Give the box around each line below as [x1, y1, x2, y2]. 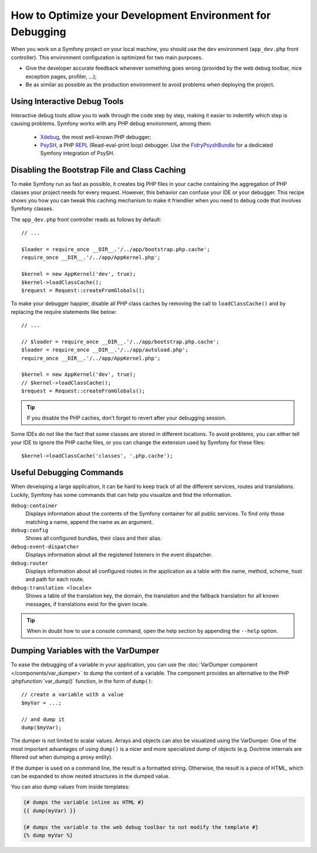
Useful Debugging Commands [11, 468, 124, 478]
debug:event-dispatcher [11, 543, 79, 550]
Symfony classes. [11, 205, 54, 212]
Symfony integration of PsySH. [40, 150, 114, 157]
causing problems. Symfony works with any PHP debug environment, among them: [11, 120, 212, 127]
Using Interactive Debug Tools [11, 96, 124, 106]
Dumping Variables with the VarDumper [11, 646, 160, 656]
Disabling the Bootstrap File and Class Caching [11, 165, 186, 175]
